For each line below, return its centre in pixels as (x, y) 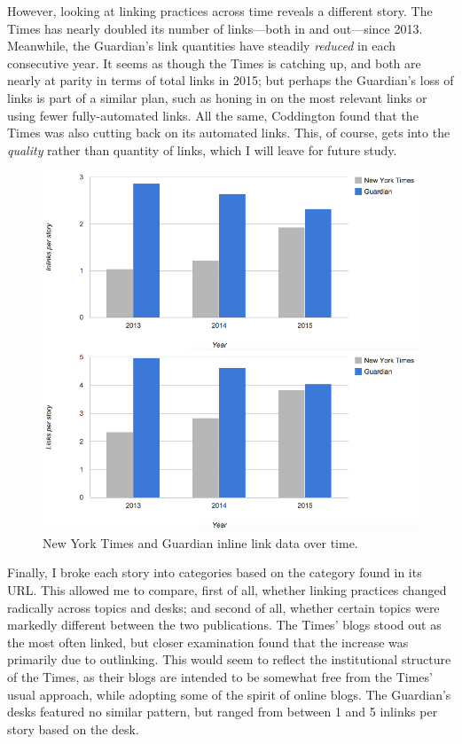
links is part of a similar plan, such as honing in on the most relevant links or (217, 97)
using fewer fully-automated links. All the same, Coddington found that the (213, 115)
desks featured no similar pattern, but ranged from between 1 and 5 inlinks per (223, 712)
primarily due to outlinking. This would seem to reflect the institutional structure (229, 659)
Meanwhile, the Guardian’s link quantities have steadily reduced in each (202, 46)
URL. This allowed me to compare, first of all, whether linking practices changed (227, 589)
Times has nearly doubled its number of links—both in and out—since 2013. (215, 28)
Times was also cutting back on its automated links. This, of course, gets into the (229, 133)
